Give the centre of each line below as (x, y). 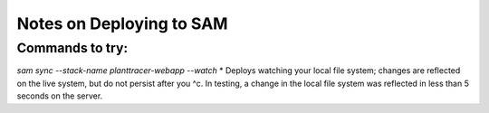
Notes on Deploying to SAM (122, 24)
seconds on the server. (60, 96)
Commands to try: (72, 48)
